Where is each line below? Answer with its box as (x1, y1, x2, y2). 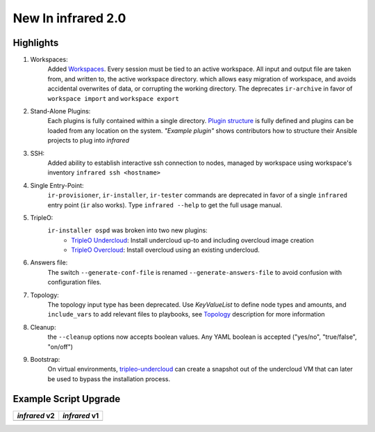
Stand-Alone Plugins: (30, 107, 91, 115)
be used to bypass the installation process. (47, 374, 170, 383)
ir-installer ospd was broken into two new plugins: (47, 226, 208, 234)
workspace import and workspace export (47, 94, 180, 102)
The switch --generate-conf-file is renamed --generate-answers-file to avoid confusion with (47, 268, 342, 276)
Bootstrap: (30, 355, 60, 363)
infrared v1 (62, 410, 99, 420)
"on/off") (47, 342, 73, 351)
